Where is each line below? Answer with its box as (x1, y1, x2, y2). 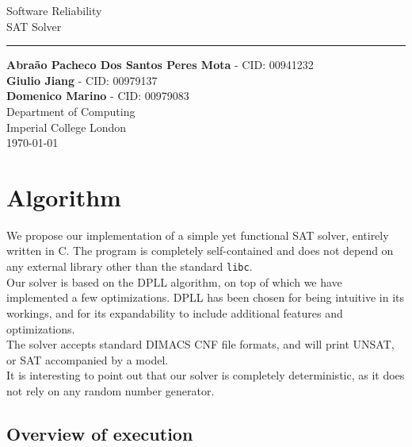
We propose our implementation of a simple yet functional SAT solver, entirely (6, 226, 389, 243)
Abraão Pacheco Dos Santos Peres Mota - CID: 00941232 (6, 56, 314, 73)
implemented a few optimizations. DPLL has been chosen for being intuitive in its (6, 289, 405, 306)
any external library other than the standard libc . (6, 258, 253, 275)
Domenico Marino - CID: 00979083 (6, 87, 189, 104)
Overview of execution (6, 421, 193, 445)
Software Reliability (6, 2, 102, 18)
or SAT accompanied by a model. (6, 351, 169, 368)
